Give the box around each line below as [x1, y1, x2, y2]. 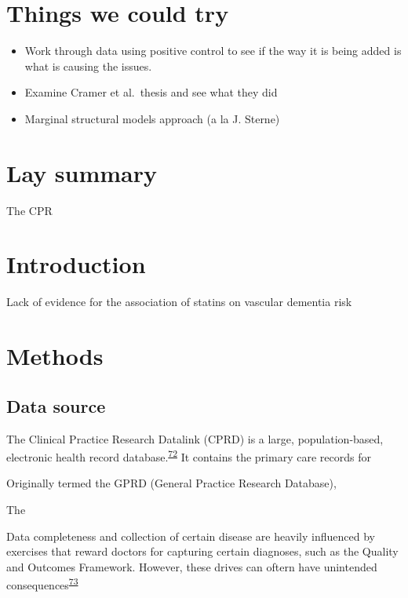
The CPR [6, 202, 53, 218]
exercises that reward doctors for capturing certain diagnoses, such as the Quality [6, 543, 399, 560]
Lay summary [6, 156, 158, 188]
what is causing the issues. [24, 57, 152, 74]
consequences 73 [6, 574, 78, 593]
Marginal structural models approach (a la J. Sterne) [24, 110, 280, 126]
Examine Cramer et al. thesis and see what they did [24, 84, 278, 100]
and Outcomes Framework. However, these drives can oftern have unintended [6, 558, 377, 574]
